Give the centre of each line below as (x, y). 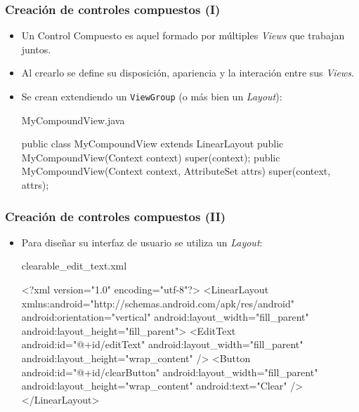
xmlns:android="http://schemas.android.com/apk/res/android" (158, 303)
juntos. (36, 49)
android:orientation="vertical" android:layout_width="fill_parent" (165, 317)
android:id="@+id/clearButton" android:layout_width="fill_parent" (170, 372)
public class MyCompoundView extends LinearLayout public (152, 144)
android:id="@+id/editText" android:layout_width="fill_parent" (162, 344)
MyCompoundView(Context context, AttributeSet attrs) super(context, (176, 171)
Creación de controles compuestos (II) (116, 216)
